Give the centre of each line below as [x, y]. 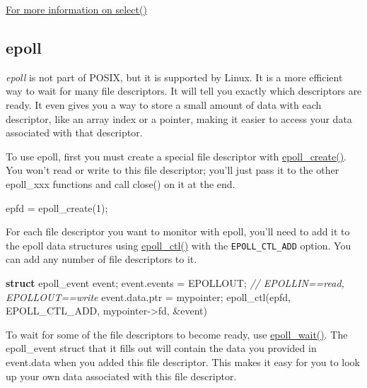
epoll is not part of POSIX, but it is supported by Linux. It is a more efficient [174, 77]
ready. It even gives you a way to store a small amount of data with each [164, 104]
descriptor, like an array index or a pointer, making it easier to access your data [179, 118]
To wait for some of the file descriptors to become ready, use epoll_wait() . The [177, 334]
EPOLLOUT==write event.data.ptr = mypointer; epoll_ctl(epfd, [148, 296]
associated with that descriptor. [74, 133]
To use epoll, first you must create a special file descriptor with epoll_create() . [176, 156]
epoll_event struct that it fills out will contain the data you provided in [161, 348]
